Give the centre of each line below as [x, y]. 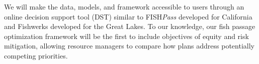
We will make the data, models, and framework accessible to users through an [124, 6]
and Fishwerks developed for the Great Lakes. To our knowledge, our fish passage [130, 26]
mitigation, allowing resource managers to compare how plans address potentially [129, 46]
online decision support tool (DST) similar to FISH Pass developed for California [128, 16]
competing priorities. [36, 55]
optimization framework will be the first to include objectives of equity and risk [126, 36]
